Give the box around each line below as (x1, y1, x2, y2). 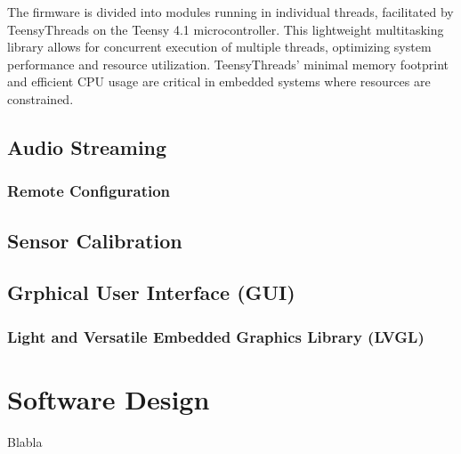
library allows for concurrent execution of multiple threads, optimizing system (7, 37, 432, 56)
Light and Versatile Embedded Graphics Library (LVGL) (7, 325, 425, 347)
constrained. (7, 89, 74, 108)
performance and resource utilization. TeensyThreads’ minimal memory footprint (7, 54, 449, 73)
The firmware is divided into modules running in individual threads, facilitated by (7, 3, 454, 20)
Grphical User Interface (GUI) (7, 279, 295, 306)
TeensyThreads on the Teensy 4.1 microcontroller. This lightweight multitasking (7, 20, 444, 38)
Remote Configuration (7, 180, 171, 202)
